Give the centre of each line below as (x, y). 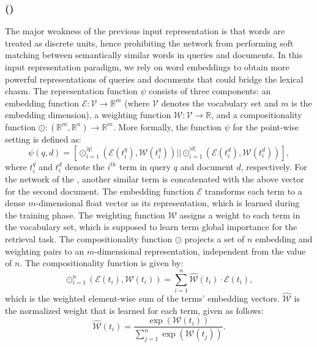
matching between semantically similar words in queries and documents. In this (154, 55)
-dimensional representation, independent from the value (200, 251)
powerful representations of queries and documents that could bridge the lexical (154, 79)
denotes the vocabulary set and (220, 103)
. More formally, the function (167, 126)
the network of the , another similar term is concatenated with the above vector (155, 178)
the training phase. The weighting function (85, 215)
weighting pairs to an (45, 251)
